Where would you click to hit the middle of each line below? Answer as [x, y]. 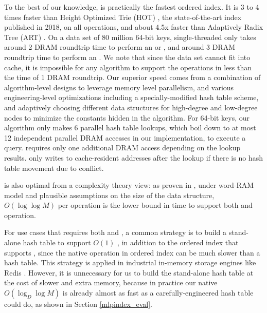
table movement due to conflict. [54, 168]
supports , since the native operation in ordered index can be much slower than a [132, 252]
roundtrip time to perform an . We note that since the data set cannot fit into [127, 57]
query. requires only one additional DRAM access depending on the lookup [122, 148]
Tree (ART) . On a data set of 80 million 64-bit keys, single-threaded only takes [130, 37]
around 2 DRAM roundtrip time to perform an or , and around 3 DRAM [120, 47]
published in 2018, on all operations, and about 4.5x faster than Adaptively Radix [134, 27]
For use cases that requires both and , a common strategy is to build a [115, 232]
